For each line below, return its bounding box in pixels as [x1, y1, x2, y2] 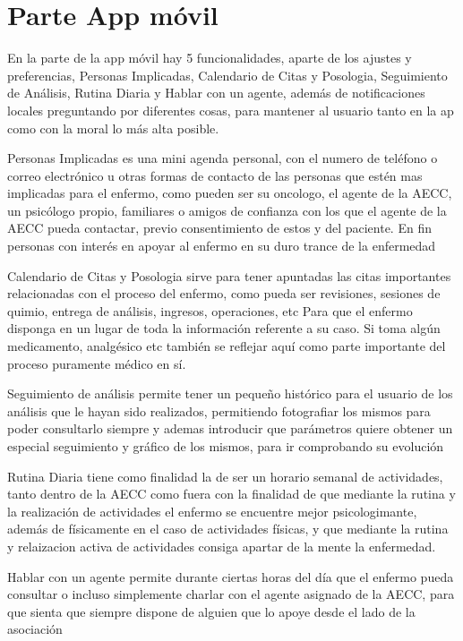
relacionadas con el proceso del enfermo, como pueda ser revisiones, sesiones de [7, 284, 441, 303]
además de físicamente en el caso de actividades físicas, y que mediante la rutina [7, 519, 449, 538]
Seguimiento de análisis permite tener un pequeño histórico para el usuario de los [7, 384, 453, 403]
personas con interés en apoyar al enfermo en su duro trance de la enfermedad [7, 236, 436, 255]
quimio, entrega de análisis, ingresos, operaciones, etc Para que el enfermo [7, 301, 413, 320]
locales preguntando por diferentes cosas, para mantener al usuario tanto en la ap [7, 100, 454, 119]
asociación [7, 620, 63, 638]
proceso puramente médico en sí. [7, 354, 186, 372]
